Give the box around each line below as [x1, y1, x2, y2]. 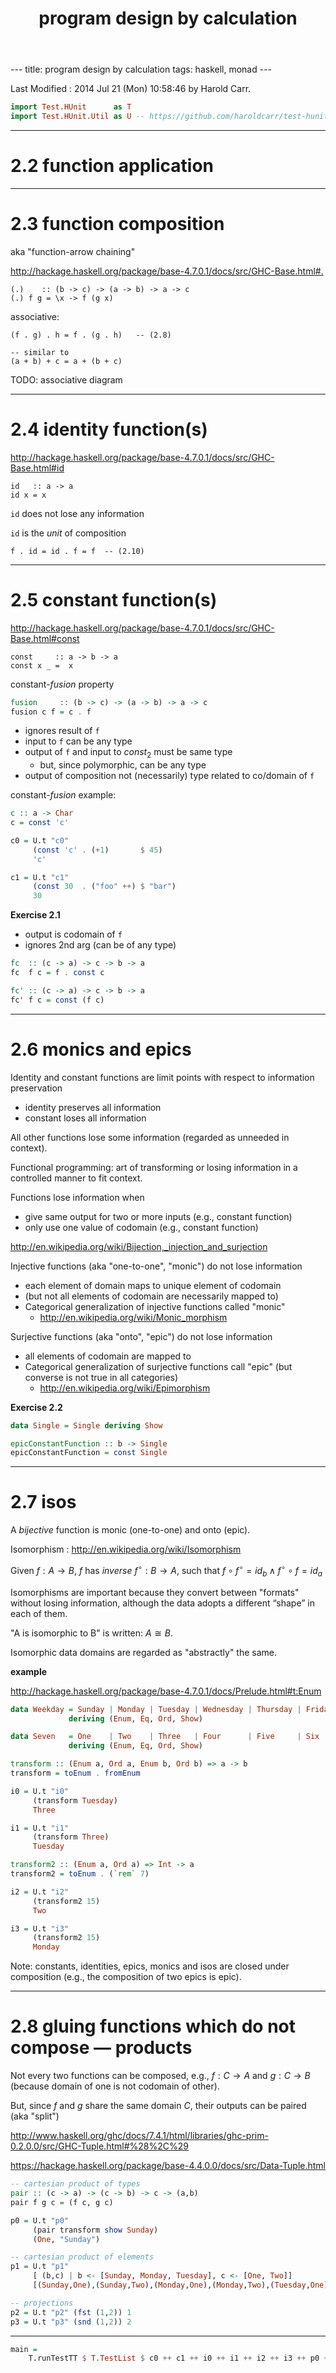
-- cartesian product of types [10, 2179, 141, 2189]
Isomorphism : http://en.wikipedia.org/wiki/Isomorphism [10, 1543, 242, 1556]
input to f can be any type [24, 735, 133, 747]
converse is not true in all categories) [24, 1371, 179, 1383]
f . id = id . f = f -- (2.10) [10, 546, 145, 556]
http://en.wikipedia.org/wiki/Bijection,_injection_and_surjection [10, 1240, 268, 1252]
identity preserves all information [24, 1101, 162, 1113]
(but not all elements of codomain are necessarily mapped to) [24, 1290, 279, 1302]
